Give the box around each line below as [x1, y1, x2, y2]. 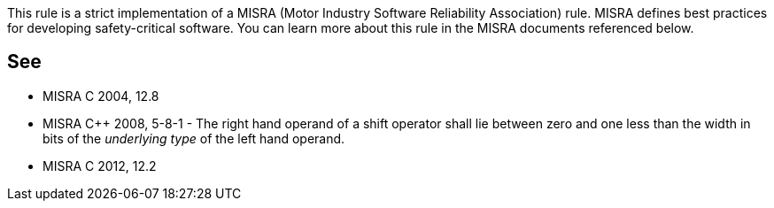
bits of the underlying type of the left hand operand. [43, 130, 345, 146]
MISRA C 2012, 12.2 [43, 158, 157, 173]
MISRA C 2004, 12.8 [43, 88, 159, 104]
